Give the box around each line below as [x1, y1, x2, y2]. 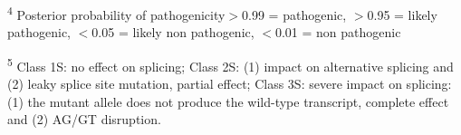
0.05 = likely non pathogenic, [91, 23, 255, 42]
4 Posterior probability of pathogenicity [7, 3, 226, 24]
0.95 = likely [367, 5, 437, 24]
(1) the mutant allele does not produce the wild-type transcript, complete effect [7, 92, 449, 111]
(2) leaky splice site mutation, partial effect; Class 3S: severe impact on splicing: [7, 74, 452, 93]
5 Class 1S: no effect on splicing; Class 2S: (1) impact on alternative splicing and [7, 53, 454, 75]
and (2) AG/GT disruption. [7, 110, 161, 129]
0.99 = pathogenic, [242, 5, 347, 24]
